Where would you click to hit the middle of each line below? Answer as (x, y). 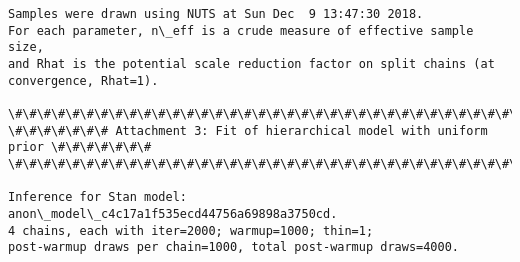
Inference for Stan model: (97, 197)
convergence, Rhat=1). (83, 80)
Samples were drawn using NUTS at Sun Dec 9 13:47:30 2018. (216, 14)
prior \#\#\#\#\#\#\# (80, 147)
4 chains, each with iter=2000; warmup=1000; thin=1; (191, 230)
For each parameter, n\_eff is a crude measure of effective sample (241, 30)
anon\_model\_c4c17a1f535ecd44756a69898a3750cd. (173, 213)
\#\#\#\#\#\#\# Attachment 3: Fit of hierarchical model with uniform (248, 130)
